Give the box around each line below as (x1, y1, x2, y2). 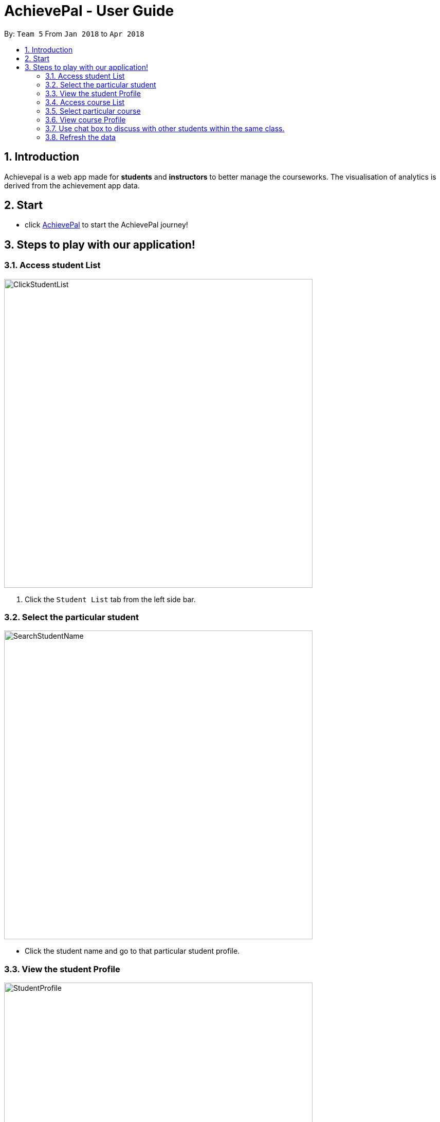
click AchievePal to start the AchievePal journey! (25, 220, 188, 230)
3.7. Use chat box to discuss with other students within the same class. (45, 124, 285, 133)
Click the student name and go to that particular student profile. (25, 946, 240, 956)
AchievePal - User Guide (4, 2, 174, 20)
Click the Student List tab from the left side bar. (25, 594, 196, 604)
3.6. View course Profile (45, 115, 126, 124)
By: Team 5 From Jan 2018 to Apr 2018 (4, 29, 144, 38)
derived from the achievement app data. (4, 181, 140, 190)
